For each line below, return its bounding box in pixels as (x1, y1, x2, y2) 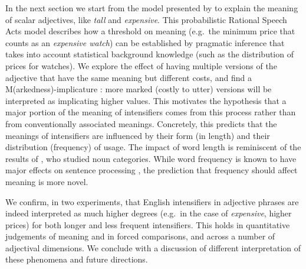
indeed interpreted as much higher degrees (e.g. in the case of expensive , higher (5, 207, 292, 219)
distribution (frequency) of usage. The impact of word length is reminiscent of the (5, 141, 301, 153)
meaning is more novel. (5, 175, 88, 187)
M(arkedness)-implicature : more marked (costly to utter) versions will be (5, 83, 272, 95)
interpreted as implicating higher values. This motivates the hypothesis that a (5, 94, 287, 106)
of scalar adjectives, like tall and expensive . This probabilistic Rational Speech (5, 13, 287, 25)
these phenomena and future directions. (5, 253, 148, 265)
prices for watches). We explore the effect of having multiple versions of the (5, 59, 277, 72)
